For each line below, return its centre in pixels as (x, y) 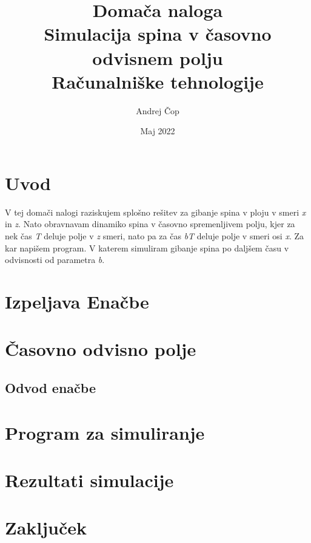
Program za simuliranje (105, 432)
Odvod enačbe (50, 387)
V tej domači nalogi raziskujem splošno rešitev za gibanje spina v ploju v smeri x (155, 212)
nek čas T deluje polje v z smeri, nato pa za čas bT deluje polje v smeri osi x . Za (154, 236)
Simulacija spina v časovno (158, 34)
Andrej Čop (158, 110)
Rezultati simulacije (89, 480)
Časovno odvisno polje (101, 349)
